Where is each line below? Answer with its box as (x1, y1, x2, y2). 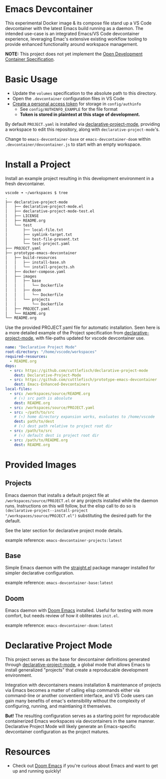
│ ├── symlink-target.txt (5, 232, 72, 237)
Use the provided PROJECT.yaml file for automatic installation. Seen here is (5, 324, 161, 330)
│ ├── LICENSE (5, 214, 39, 219)
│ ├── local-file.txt (5, 227, 64, 233)
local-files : (5, 387, 32, 392)
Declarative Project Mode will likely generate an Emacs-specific (5, 724, 136, 730)
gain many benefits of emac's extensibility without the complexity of (5, 698, 146, 704)
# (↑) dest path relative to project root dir (14, 424, 113, 429)
